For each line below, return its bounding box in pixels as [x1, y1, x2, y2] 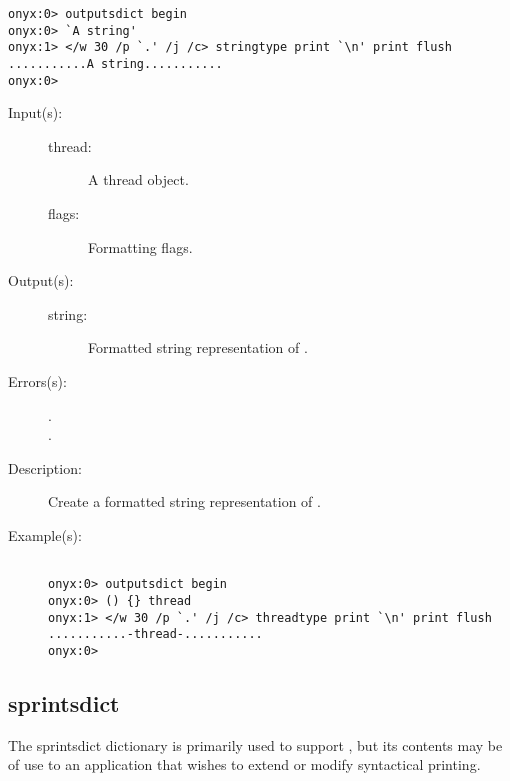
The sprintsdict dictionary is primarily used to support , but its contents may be [8, 734, 503, 755]
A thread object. [88, 169, 189, 190]
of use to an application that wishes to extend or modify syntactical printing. [8, 754, 481, 775]
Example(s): [8, 525, 82, 545]
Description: [8, 457, 82, 478]
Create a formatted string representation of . [48, 491, 321, 512]
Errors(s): [8, 371, 67, 392]
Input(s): [8, 102, 63, 123]
